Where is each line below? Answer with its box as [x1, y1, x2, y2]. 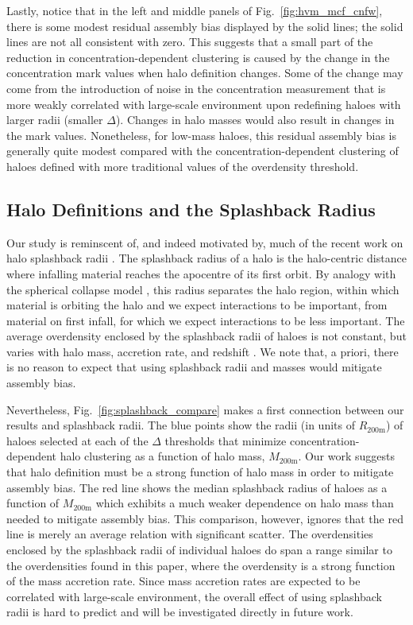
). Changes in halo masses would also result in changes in [115, 111, 395, 128]
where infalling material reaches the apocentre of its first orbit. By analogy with [6, 265, 396, 281]
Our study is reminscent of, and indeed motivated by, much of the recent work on [6, 234, 403, 250]
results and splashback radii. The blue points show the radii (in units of [6, 417, 355, 433]
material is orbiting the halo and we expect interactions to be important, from [6, 297, 388, 313]
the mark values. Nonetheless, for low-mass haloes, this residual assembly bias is [6, 126, 396, 143]
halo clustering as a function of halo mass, [60, 448, 265, 464]
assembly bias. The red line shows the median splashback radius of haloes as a [6, 479, 388, 495]
